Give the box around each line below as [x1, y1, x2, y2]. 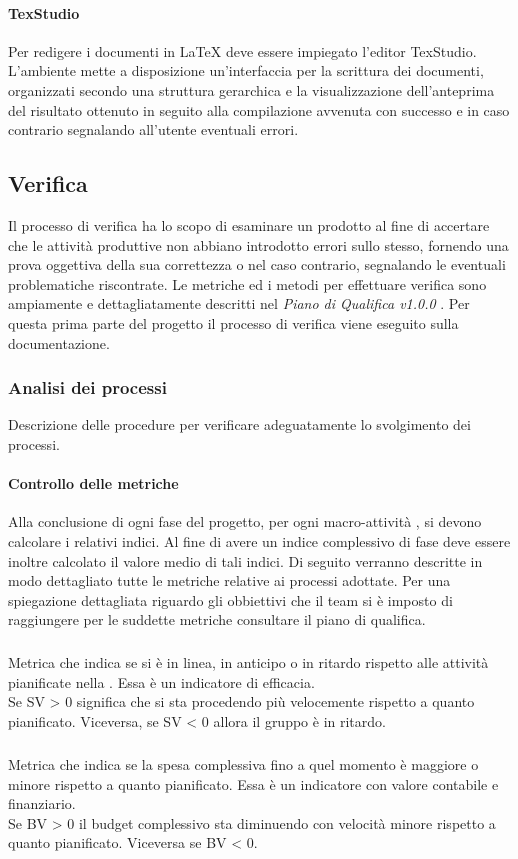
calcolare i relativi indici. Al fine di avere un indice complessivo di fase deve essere [8, 530, 511, 551]
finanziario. [8, 793, 76, 814]
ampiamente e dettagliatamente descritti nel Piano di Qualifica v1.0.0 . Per [8, 293, 470, 314]
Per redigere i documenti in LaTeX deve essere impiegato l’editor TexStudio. [8, 40, 477, 61]
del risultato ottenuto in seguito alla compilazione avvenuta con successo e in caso [8, 99, 510, 120]
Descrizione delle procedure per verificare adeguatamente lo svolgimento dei [8, 414, 471, 435]
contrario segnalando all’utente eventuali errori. [8, 119, 299, 140]
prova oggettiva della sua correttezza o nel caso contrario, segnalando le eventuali [8, 254, 506, 275]
